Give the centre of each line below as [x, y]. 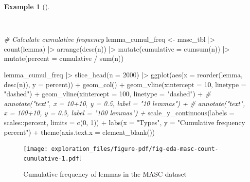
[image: [36, 149]
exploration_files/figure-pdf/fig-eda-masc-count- [135, 149]
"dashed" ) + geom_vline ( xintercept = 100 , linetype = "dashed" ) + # [107, 94]
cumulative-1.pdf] [53, 158]
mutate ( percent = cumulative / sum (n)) [64, 58]
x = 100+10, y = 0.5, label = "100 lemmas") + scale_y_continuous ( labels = [119, 113]
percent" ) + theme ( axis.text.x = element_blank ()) [80, 132]
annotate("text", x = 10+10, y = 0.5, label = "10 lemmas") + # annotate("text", [125, 103]
